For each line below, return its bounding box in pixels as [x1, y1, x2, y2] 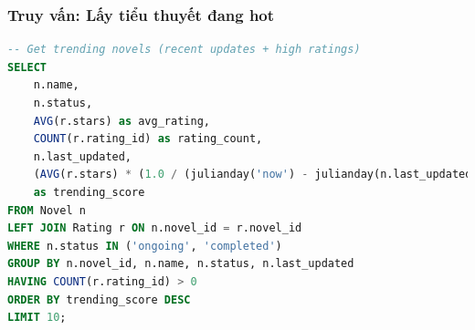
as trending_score [33, 185, 145, 199]
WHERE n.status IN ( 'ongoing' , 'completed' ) [7, 239, 282, 253]
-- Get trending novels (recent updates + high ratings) [7, 43, 361, 57]
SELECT [7, 60, 47, 74]
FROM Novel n [7, 203, 86, 217]
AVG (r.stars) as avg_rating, [33, 114, 210, 128]
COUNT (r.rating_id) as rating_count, [33, 132, 263, 146]
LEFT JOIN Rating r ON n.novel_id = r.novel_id [7, 222, 302, 235]
